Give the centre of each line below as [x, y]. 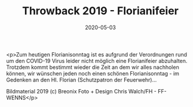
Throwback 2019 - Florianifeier [100, 11]
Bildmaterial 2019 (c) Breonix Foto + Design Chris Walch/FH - [82, 91]
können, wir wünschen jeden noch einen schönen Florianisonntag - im [93, 73]
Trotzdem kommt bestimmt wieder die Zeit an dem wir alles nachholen [93, 67]
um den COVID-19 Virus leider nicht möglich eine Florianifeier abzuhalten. [97, 61]
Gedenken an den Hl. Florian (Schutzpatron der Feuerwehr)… [82, 80]
